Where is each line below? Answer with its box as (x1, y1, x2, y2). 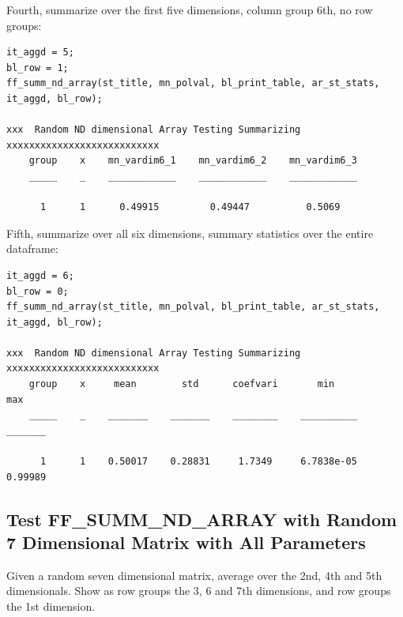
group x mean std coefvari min (28, 378, 335, 390)
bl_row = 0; (6, 285, 69, 297)
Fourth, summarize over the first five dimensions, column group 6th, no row (6, 2, 373, 17)
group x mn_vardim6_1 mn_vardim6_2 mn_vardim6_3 (28, 155, 357, 167)
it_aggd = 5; (6, 47, 74, 58)
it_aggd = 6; (6, 269, 74, 281)
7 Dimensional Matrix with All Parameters (6, 530, 366, 554)
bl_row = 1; (6, 62, 69, 73)
